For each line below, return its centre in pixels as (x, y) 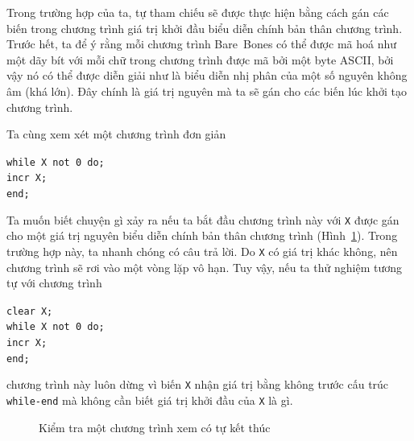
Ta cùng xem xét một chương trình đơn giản (116, 134)
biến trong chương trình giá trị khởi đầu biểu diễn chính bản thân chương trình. (205, 28)
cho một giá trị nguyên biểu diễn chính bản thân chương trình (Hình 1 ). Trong (202, 235)
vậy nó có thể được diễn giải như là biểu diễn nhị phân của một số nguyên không (207, 75)
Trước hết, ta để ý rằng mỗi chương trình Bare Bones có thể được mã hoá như (202, 44)
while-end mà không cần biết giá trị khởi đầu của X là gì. (150, 400)
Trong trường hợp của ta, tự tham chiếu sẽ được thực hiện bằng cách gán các (198, 12)
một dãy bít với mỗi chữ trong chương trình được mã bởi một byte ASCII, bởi (200, 59)
